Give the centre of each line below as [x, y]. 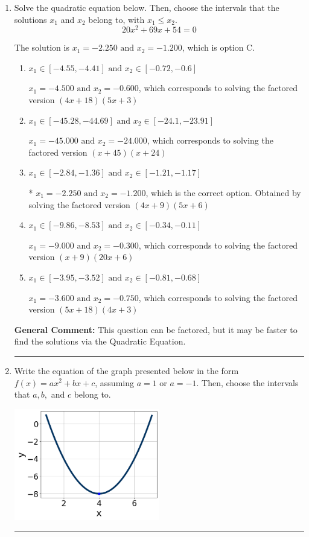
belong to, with [116, 19]
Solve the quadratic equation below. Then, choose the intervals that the [147, 7]
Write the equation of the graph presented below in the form [126, 370]
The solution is [42, 47]
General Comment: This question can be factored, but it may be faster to [156, 329]
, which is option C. [218, 47]
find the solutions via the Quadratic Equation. [100, 341]
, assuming [114, 382]
